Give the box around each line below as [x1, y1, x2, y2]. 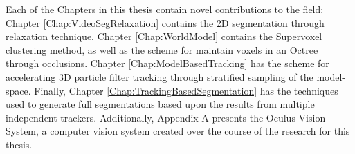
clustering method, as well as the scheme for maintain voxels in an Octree [6, 42, 318, 57]
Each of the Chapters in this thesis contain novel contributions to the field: [6, 2, 324, 16]
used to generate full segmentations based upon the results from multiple [6, 97, 315, 111]
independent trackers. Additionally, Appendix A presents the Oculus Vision [6, 110, 326, 124]
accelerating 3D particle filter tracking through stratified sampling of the [6, 69, 313, 84]
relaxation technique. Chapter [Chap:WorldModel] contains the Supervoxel [6, 29, 322, 44]
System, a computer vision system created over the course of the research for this [6, 124, 350, 138]
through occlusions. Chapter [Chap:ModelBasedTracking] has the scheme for [6, 56, 329, 70]
